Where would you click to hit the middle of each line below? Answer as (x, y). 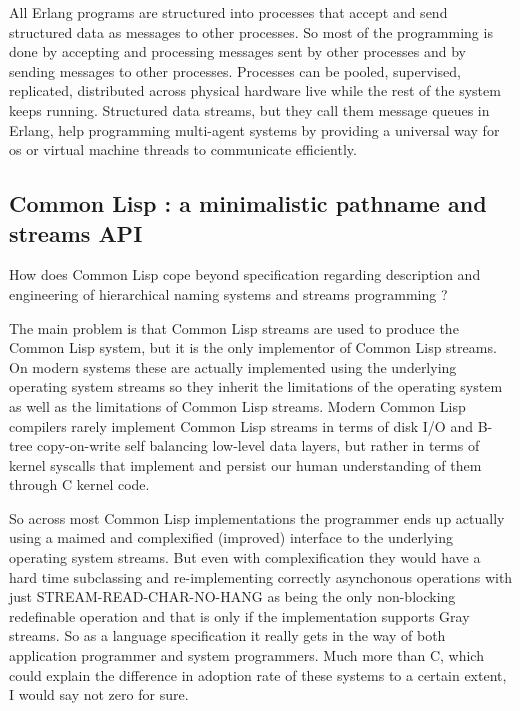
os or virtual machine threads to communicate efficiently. (183, 149)
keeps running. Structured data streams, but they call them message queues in (249, 109)
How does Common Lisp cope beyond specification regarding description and (245, 274)
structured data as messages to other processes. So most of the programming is (251, 31)
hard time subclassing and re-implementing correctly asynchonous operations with (261, 576)
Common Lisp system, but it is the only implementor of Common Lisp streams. (253, 347)
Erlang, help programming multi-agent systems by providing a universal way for (254, 129)
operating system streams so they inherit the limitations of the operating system (256, 386)
